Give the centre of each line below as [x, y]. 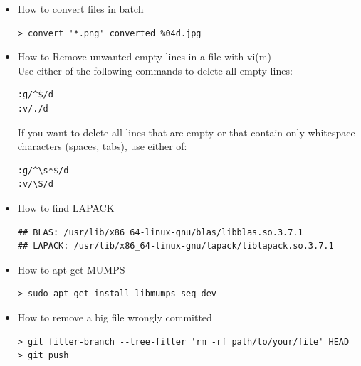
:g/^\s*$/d [43, 170]
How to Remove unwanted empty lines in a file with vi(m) [144, 56]
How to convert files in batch [80, 9]
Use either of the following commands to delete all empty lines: [155, 70]
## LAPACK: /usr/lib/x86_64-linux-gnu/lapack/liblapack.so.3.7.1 [176, 246]
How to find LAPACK [66, 207]
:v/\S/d [35, 184]
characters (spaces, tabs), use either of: [102, 146]
